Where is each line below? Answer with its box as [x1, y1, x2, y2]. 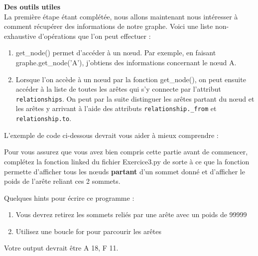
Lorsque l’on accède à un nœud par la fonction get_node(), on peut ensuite [15, 74, 246, 84]
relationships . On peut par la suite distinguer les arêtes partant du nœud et [15, 93, 255, 104]
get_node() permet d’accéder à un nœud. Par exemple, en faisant [15, 47, 216, 58]
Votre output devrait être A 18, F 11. [4, 243, 119, 253]
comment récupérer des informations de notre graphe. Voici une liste [4, 21, 213, 31]
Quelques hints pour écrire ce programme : [4, 192, 134, 203]
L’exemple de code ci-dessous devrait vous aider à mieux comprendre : [4, 129, 219, 140]
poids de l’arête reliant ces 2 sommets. [4, 176, 121, 186]
